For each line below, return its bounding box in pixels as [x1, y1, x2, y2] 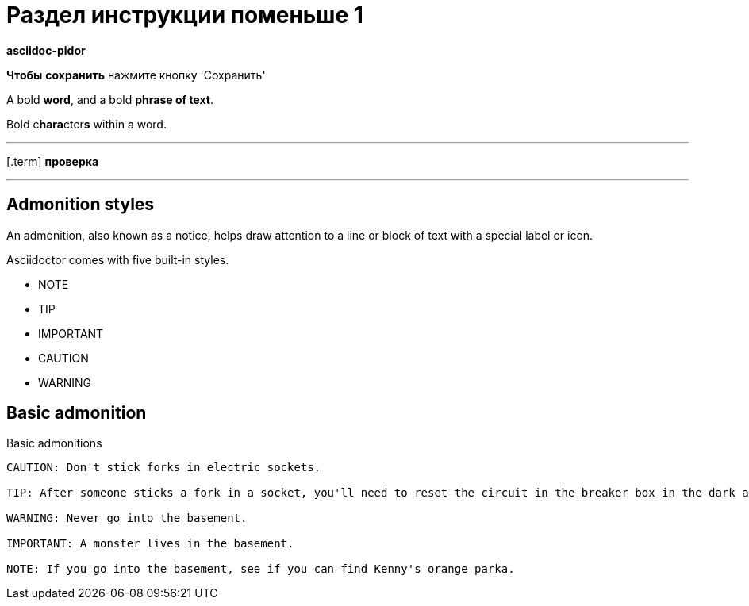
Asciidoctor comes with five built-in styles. [6, 252, 229, 267]
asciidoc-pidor [6, 43, 86, 57]
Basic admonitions [6, 436, 102, 451]
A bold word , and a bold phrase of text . [6, 92, 213, 106]
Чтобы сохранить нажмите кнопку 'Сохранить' [6, 67, 266, 82]
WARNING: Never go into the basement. [6, 512, 248, 525]
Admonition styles [6, 194, 155, 215]
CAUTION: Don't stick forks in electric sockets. [6, 461, 321, 474]
